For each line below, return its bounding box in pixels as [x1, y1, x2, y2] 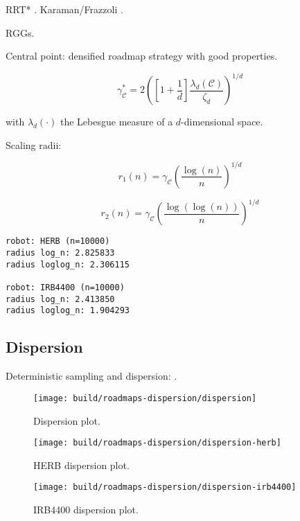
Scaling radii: [6, 137, 62, 152]
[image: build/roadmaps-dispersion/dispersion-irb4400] [33, 482, 297, 493]
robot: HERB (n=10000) [6, 236, 110, 247]
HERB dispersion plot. [33, 457, 130, 472]
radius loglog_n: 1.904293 [6, 306, 130, 316]
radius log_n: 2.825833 [6, 248, 115, 258]
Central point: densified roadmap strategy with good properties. [6, 48, 278, 63]
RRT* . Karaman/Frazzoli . [6, 2, 123, 16]
